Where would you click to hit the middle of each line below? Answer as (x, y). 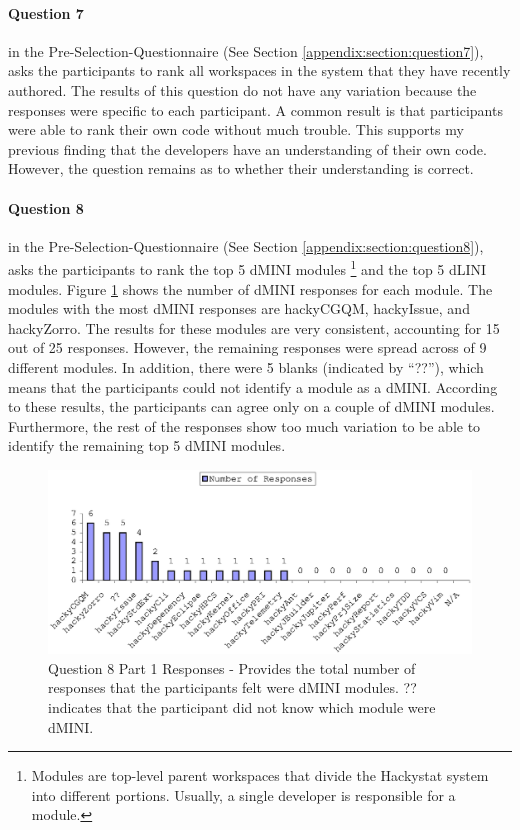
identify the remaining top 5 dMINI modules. (147, 445)
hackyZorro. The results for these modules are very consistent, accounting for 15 (254, 327)
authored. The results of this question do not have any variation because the (242, 89)
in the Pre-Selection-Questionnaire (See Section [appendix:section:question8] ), (246, 245)
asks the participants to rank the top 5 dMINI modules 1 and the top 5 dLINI (247, 267)
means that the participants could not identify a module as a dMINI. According (253, 386)
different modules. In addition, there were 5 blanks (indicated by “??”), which (246, 366)
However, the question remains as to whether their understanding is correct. (241, 168)
